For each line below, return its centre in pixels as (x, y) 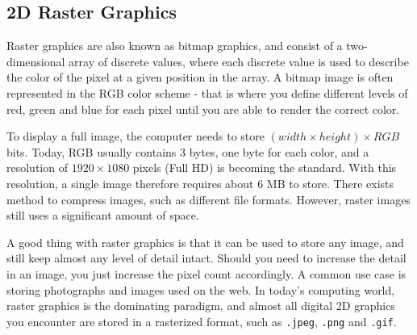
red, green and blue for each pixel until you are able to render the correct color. (203, 109)
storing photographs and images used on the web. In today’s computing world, (201, 289)
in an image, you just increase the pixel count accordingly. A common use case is (206, 273)
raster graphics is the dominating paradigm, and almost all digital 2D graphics (201, 306)
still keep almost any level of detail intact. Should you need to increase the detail (206, 258)
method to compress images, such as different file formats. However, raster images (208, 199)
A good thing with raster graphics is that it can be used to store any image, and (205, 242)
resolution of (37, 167)
